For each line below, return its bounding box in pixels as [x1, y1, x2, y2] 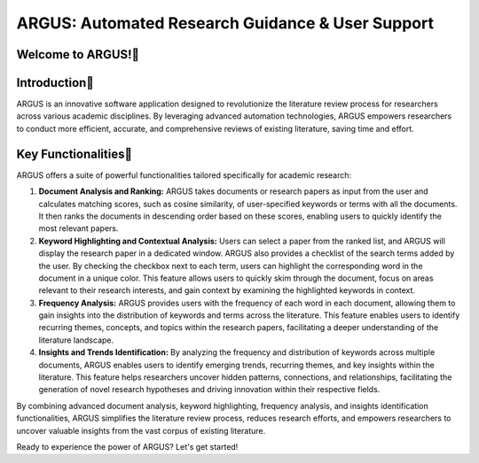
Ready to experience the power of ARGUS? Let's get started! [16, 441, 239, 451]
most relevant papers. [38, 223, 119, 234]
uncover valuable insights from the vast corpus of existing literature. [16, 425, 266, 436]
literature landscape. [38, 335, 114, 345]
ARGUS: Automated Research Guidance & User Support [16, 13, 435, 33]
